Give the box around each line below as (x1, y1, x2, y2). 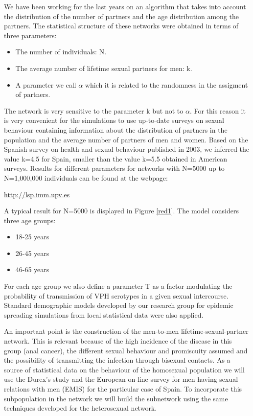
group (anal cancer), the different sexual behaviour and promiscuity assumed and (4, 345, 248, 355)
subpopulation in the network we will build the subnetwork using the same (4, 393, 228, 403)
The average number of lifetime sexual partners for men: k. (15, 63, 192, 73)
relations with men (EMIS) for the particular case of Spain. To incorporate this (4, 384, 242, 393)
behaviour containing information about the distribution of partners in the (4, 124, 228, 135)
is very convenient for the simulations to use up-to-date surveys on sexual (4, 115, 224, 125)
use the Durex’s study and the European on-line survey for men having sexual (4, 374, 238, 384)
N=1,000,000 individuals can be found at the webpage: (4, 172, 168, 183)
